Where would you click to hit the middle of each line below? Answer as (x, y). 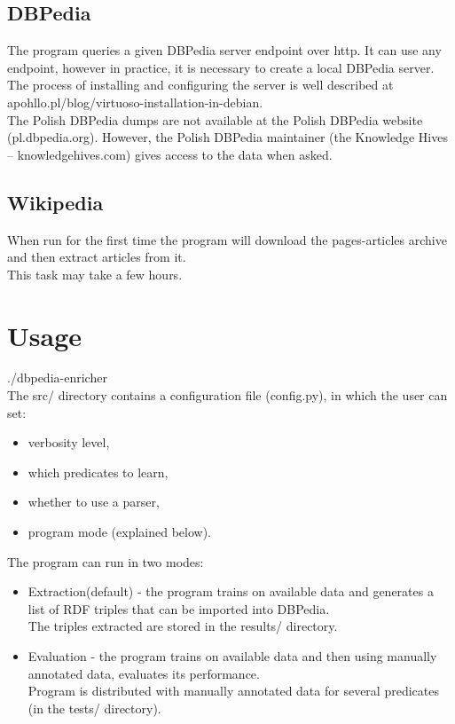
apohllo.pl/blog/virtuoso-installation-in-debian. (135, 102)
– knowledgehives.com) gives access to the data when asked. (170, 154)
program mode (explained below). (120, 532)
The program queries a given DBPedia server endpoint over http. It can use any (224, 50)
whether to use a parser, (94, 502)
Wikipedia (55, 202)
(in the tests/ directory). (94, 708)
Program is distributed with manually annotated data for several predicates (233, 691)
